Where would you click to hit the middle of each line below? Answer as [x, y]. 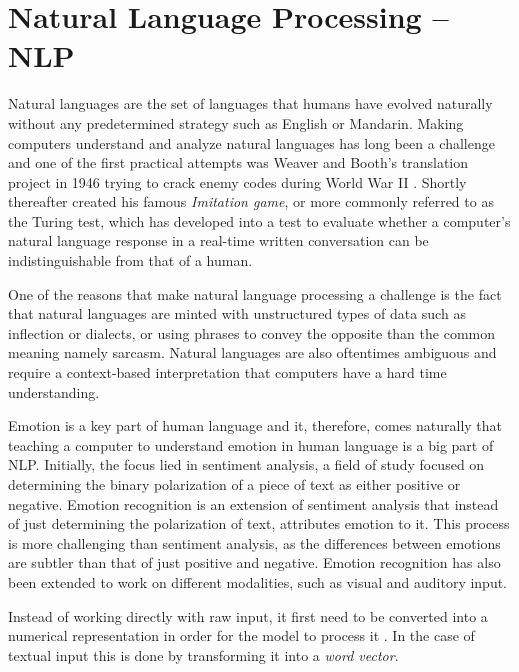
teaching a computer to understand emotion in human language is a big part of [251, 444]
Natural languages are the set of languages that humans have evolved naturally [250, 103]
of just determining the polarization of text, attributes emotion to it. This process [259, 523]
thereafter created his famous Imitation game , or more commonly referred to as [251, 201]
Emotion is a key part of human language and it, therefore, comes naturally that [255, 425]
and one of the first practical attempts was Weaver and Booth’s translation [238, 162]
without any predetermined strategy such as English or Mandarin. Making [236, 122]
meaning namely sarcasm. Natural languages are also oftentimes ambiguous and [252, 352]
